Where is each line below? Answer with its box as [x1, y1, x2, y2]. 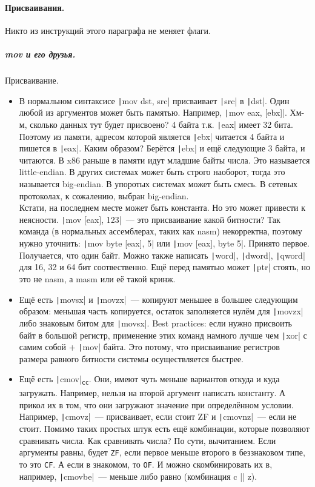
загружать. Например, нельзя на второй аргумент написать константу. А [19, 386, 286, 399]
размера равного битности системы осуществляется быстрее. [19, 352, 244, 365]
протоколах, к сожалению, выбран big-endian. [19, 189, 189, 202]
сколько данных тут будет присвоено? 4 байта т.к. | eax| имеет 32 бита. [30, 118, 293, 130]
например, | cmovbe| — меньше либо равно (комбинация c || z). [19, 469, 257, 482]
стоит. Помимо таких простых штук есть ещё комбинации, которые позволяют [19, 422, 310, 435]
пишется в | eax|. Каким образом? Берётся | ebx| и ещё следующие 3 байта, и [19, 142, 305, 154]
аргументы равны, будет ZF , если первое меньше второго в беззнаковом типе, [19, 446, 305, 459]
